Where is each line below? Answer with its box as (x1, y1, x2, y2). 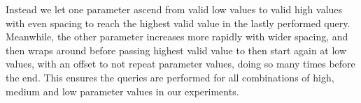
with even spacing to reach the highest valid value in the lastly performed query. (6, 15, 351, 30)
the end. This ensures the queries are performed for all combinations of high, (6, 70, 334, 84)
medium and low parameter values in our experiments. (6, 84, 239, 98)
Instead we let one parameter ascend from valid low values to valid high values (6, 2, 343, 16)
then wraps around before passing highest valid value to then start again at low (6, 42, 347, 57)
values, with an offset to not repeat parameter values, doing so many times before (6, 56, 355, 71)
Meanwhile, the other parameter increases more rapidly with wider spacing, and (6, 29, 348, 44)
